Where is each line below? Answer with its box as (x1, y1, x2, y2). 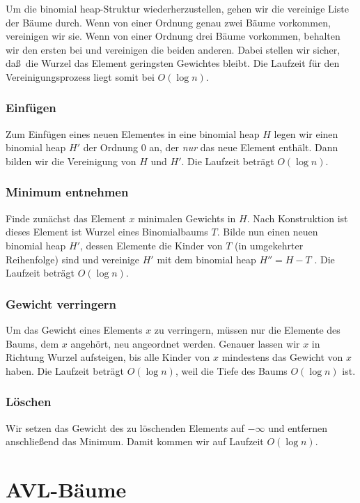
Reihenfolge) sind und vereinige (6, 251, 140, 266)
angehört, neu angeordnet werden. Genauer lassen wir (70, 336, 300, 350)
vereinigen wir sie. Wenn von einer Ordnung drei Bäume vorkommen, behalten (6, 29, 341, 43)
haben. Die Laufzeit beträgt (6, 363, 125, 378)
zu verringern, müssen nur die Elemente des (154, 322, 341, 336)
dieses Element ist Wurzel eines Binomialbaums (6, 224, 208, 239)
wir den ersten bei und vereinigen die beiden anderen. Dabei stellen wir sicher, (6, 42, 341, 56)
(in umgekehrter (235, 238, 304, 252)
